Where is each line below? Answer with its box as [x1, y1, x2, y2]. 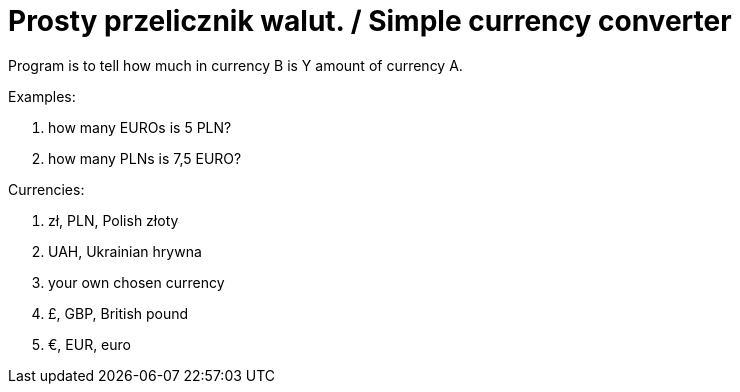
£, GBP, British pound [48, 304, 189, 322]
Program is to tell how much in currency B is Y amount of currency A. [8, 56, 463, 74]
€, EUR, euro [48, 335, 131, 353]
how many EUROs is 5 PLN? [48, 118, 232, 136]
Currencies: [8, 180, 85, 198]
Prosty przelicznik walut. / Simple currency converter [8, 4, 732, 38]
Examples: [8, 87, 76, 105]
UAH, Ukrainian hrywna [48, 242, 202, 260]
